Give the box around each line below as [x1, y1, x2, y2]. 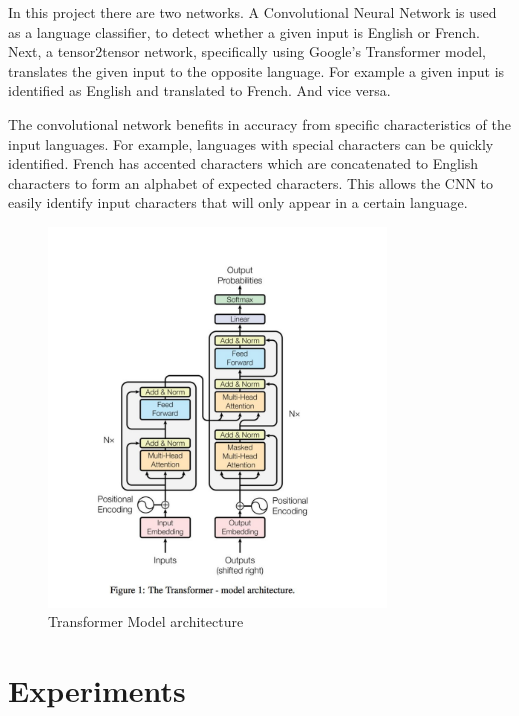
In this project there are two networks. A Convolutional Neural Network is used [8, 2, 497, 22]
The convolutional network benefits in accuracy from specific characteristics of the [8, 113, 511, 134]
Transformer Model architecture [48, 611, 244, 632]
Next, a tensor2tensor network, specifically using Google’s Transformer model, [8, 41, 486, 62]
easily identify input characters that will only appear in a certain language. [8, 192, 468, 213]
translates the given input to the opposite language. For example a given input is [8, 60, 505, 81]
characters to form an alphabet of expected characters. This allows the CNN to [8, 172, 494, 193]
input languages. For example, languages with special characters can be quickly [8, 133, 494, 154]
